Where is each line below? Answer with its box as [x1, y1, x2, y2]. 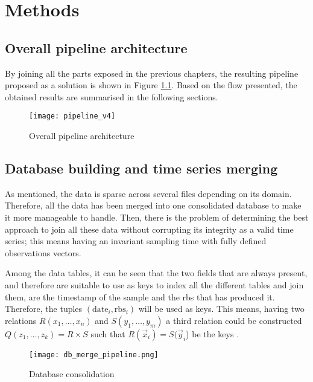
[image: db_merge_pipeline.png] [29, 350, 159, 359]
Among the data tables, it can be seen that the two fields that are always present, [5, 267, 308, 279]
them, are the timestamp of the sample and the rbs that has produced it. [5, 290, 275, 303]
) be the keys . [186, 327, 239, 340]
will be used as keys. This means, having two [138, 302, 305, 315]
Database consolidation [29, 367, 115, 380]
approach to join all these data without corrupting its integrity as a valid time [5, 222, 294, 235]
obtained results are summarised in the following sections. [5, 90, 218, 103]
